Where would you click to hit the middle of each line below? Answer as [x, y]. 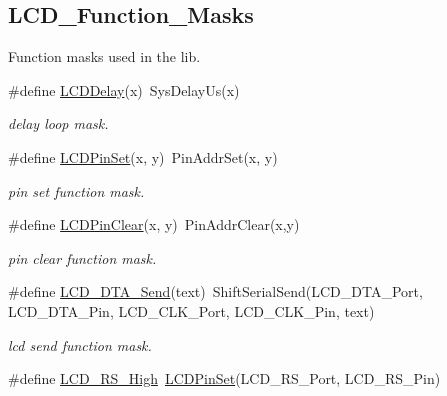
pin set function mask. [76, 190]
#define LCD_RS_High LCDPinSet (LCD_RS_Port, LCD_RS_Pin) [224, 378]
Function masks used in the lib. [104, 56]
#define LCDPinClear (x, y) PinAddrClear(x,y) [154, 224]
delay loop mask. [58, 123]
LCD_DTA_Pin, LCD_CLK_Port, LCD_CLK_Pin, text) [191, 310]
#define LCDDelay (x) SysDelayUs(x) [124, 89]
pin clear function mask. [82, 257]
